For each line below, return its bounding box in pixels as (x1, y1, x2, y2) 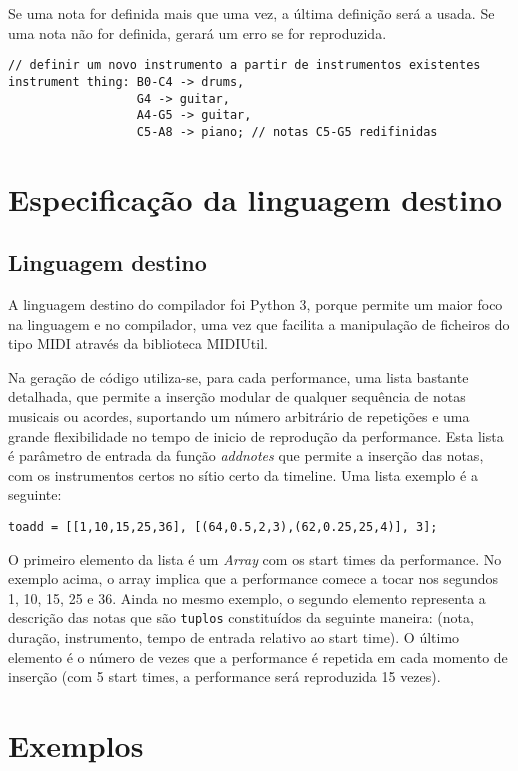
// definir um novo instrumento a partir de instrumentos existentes (8, 58, 481, 73)
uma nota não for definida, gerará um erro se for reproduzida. (8, 22, 387, 43)
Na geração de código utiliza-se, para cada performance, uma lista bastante (8, 366, 469, 387)
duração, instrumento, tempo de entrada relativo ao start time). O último (8, 627, 460, 648)
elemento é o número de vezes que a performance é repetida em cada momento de (8, 646, 508, 667)
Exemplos (8, 725, 144, 766)
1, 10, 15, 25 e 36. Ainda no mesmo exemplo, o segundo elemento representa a (8, 587, 486, 608)
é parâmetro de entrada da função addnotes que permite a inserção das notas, (8, 445, 484, 466)
